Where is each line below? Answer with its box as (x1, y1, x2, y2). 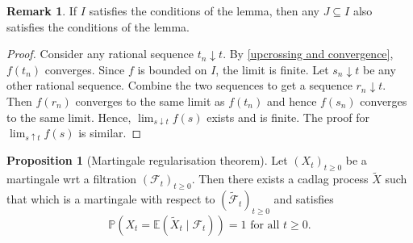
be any (362, 61, 396, 78)
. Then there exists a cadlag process (191, 170, 369, 187)
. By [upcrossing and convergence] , (223, 45, 394, 62)
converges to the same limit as (75, 92, 225, 109)
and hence (266, 92, 317, 109)
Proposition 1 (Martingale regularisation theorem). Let (6, 152, 288, 169)
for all (250, 219, 280, 231)
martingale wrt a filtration (6, 170, 137, 187)
